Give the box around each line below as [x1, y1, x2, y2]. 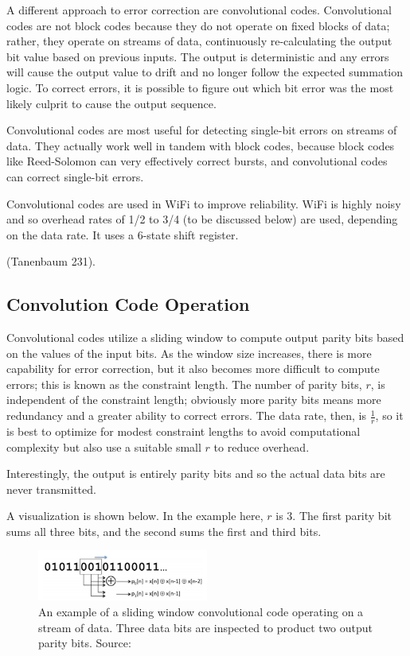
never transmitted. [6, 480, 96, 497]
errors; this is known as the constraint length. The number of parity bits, [6, 375, 362, 392]
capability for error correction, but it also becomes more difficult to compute [6, 360, 380, 377]
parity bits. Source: [38, 635, 131, 651]
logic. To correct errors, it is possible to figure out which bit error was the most [6, 79, 394, 95]
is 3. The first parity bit [275, 507, 392, 524]
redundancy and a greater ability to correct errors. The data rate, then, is [6, 407, 367, 424]
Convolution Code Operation [6, 292, 250, 316]
